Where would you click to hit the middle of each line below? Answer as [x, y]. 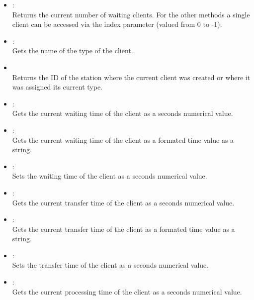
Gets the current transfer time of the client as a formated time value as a [124, 229]
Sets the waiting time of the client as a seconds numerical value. [110, 176]
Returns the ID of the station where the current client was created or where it [131, 77]
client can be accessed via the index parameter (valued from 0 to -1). [117, 24]
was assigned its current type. [57, 87]
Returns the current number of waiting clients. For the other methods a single [131, 14]
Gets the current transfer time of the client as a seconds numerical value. [123, 202]
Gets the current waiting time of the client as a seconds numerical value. [123, 113]
